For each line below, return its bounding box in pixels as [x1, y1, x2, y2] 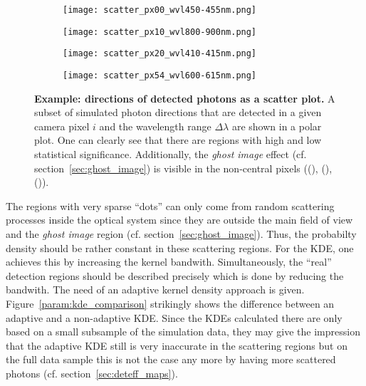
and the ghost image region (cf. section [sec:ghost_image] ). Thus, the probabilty [6, 226, 357, 241]
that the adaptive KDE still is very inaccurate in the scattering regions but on [6, 338, 347, 353]
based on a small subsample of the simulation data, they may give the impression [6, 324, 360, 339]
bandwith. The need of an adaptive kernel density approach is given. [6, 282, 305, 297]
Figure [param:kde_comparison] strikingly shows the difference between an [6, 296, 335, 311]
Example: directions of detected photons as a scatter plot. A [34, 90, 335, 105]
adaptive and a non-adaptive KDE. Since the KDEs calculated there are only [6, 310, 343, 325]
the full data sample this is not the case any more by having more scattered [6, 352, 336, 367]
